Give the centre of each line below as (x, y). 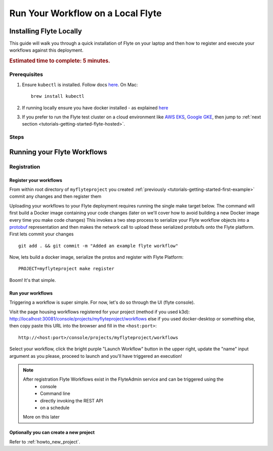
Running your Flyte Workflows (58, 152)
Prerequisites (26, 74)
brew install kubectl (58, 96)
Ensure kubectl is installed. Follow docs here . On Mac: (80, 85)
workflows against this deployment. (46, 50)
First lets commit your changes (42, 234)
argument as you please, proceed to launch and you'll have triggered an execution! (96, 356)
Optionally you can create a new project (52, 432)
